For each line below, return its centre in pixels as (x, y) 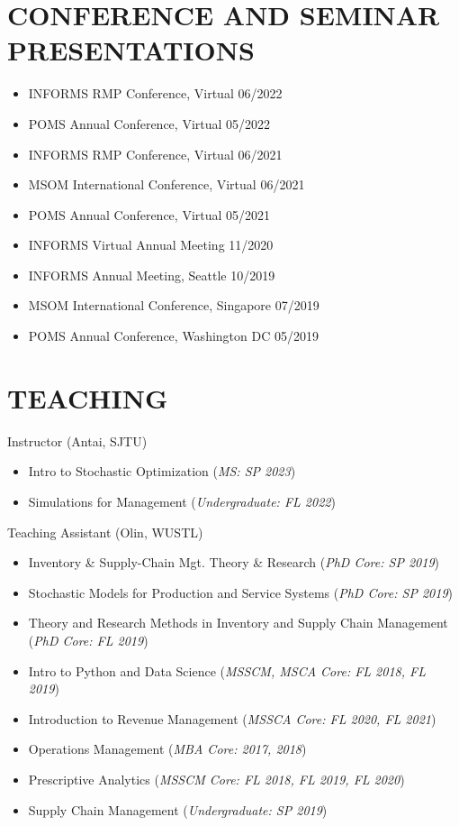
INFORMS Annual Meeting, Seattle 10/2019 (152, 275)
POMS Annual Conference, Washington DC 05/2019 (173, 336)
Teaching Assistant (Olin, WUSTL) (105, 532)
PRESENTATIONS (131, 50)
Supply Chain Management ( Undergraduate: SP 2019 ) (178, 809)
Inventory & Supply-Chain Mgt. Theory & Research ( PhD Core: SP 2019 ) (234, 562)
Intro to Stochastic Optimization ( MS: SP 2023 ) (162, 471)
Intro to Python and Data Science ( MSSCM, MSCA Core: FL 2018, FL (227, 670)
